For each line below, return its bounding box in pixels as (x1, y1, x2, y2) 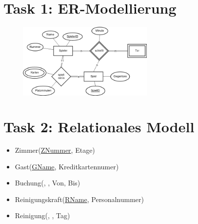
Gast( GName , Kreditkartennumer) (15, 161, 119, 171)
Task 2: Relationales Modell (3, 117, 195, 137)
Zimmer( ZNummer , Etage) (15, 145, 95, 155)
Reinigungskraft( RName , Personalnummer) (15, 194, 144, 204)
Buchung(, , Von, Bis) (15, 178, 80, 188)
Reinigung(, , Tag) (15, 210, 70, 221)
